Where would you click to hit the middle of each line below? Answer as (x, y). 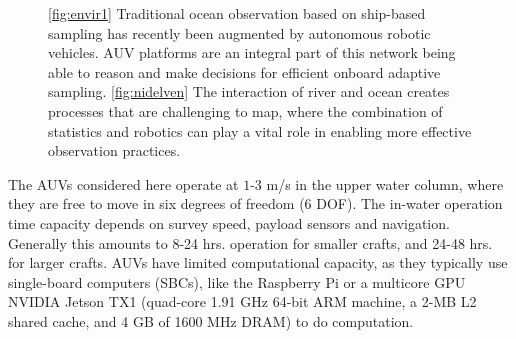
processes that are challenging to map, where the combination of (245, 110)
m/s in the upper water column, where (385, 183)
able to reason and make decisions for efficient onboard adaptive (244, 71)
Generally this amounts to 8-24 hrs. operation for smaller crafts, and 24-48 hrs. (250, 242)
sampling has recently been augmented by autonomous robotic (239, 32)
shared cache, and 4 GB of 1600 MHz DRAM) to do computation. (211, 320)
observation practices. (114, 150)
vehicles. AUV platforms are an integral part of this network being (252, 52)
